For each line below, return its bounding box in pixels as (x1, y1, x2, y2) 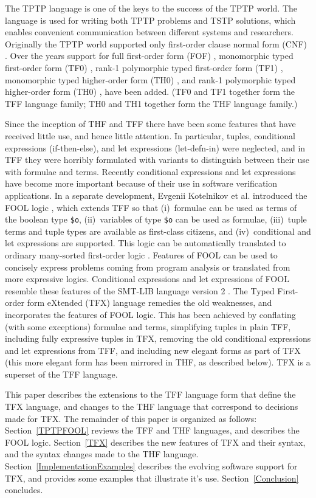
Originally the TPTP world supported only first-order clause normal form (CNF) (5, 37, 307, 50)
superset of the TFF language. (5, 367, 118, 380)
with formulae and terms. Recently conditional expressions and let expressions (5, 165, 296, 178)
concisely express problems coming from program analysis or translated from (5, 260, 290, 273)
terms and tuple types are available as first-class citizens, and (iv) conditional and (5, 224, 311, 237)
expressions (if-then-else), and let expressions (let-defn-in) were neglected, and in (5, 141, 306, 154)
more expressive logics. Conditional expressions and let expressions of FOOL (5, 272, 289, 285)
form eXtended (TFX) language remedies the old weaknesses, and (27, 296, 272, 309)
